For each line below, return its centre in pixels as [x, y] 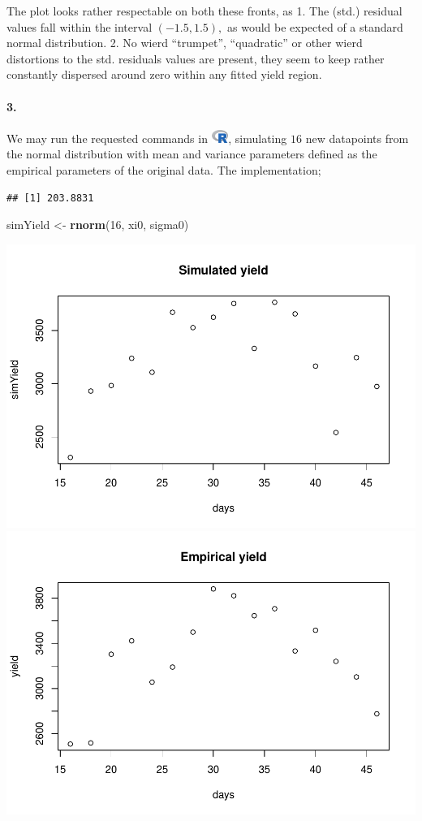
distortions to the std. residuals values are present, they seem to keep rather [196, 58]
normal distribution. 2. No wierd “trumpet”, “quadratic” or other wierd [185, 43]
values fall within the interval [80, 26]
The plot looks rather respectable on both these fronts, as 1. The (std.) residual [205, 11]
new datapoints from [357, 138]
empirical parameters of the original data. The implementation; [164, 169]
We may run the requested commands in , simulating [147, 138]
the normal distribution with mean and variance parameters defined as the [192, 154]
